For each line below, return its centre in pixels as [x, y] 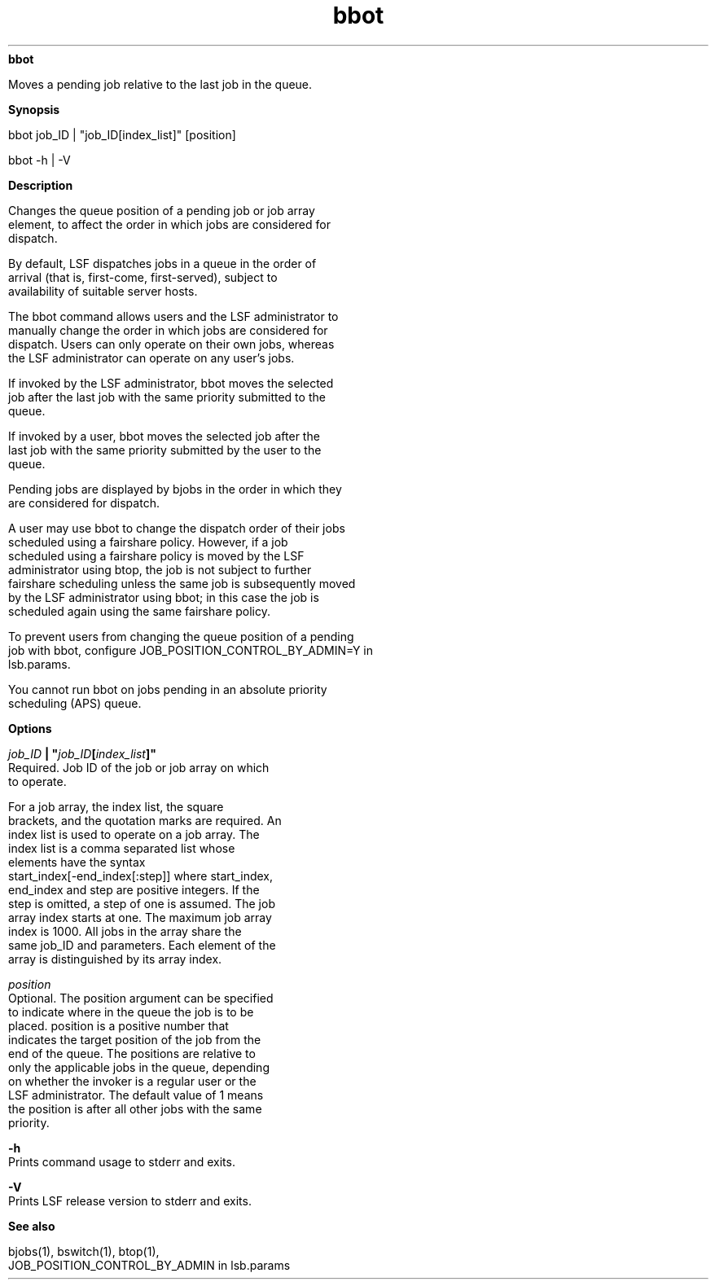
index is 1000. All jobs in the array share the [125, 931]
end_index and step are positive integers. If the [134, 889]
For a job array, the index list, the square [116, 806]
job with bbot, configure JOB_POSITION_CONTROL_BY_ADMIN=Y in [191, 650]
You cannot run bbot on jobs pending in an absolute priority [168, 689]
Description [41, 185]
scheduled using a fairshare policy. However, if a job [148, 542]
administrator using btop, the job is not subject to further [160, 569]
